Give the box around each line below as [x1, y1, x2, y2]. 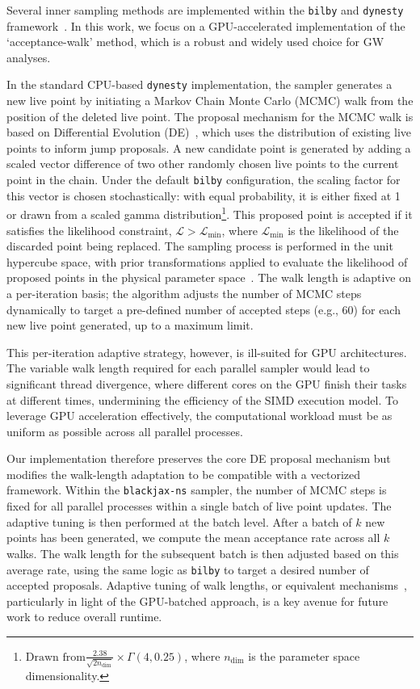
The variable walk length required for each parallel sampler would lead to [6, 359, 370, 376]
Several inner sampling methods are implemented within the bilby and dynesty [6, 2, 404, 18]
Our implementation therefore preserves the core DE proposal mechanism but [6, 450, 391, 467]
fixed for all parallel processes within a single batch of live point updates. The [6, 498, 392, 515]
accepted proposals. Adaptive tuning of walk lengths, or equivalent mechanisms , [6, 577, 407, 594]
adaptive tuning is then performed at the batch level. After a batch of [6, 513, 352, 530]
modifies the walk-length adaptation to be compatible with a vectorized [6, 465, 361, 482]
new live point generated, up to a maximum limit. [6, 317, 254, 334]
